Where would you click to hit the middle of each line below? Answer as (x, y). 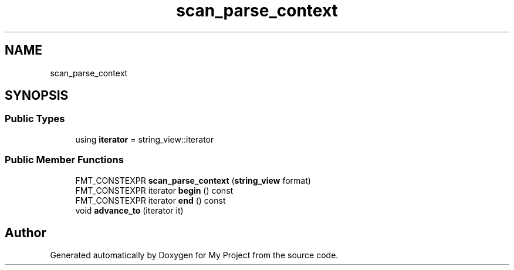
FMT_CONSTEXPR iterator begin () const (154, 190)
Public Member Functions (64, 160)
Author (26, 232)
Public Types (35, 119)
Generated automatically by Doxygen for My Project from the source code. (194, 255)
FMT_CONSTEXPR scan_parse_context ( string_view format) (193, 180)
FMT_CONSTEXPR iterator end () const (151, 200)
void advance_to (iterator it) (129, 210)
